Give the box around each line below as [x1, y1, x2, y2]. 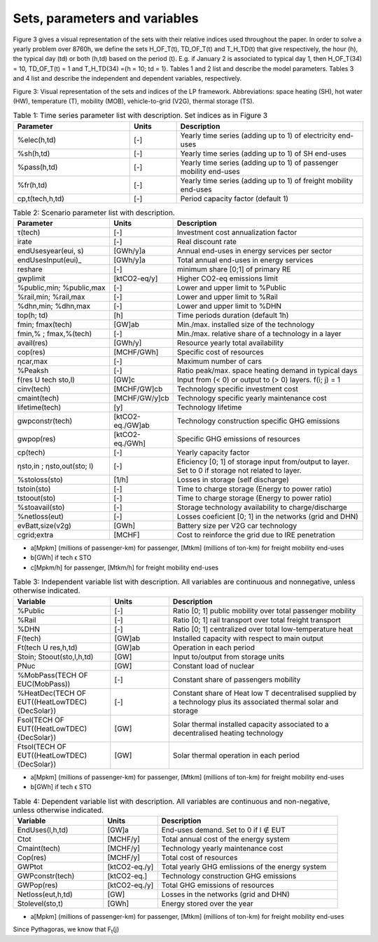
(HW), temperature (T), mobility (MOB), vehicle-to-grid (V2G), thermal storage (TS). [13, 97, 255, 105]
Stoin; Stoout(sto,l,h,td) [17, 652, 94, 661]
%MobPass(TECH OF [17, 670, 88, 680]
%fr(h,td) [17, 180, 48, 189]
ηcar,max [17, 356, 48, 366]
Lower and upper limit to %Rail [176, 292, 278, 302]
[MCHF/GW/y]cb [113, 393, 169, 403]
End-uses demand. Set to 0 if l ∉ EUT [161, 825, 286, 835]
